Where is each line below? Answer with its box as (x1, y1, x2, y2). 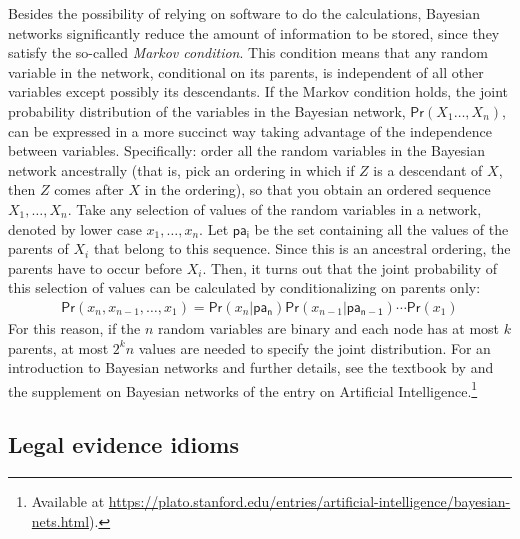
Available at (31, 491, 105, 512)
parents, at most (8, 337, 109, 358)
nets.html (31, 510, 90, 531)
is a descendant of (373, 159, 483, 180)
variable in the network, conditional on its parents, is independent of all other (8, 61, 484, 82)
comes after (54, 179, 124, 200)
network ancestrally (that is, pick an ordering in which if (8, 159, 355, 180)
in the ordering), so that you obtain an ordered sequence (144, 179, 491, 200)
